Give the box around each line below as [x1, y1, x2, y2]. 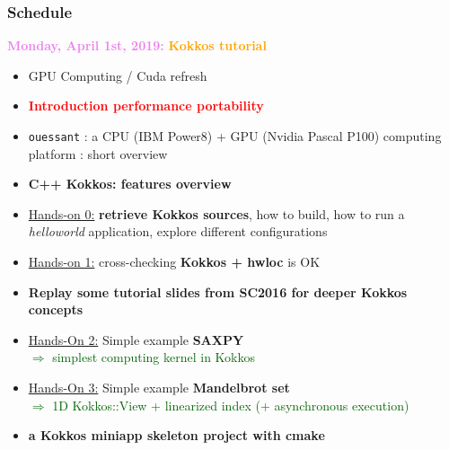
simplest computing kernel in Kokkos [52, 348, 256, 366]
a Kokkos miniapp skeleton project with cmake [28, 426, 325, 445]
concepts [28, 300, 84, 319]
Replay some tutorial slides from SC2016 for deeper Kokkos [28, 282, 408, 301]
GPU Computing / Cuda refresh [28, 66, 207, 84]
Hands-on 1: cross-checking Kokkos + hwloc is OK [28, 252, 321, 271]
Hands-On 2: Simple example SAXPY [28, 330, 244, 349]
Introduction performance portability [28, 96, 264, 115]
